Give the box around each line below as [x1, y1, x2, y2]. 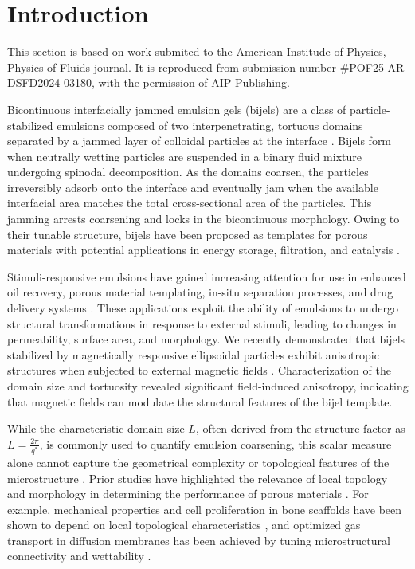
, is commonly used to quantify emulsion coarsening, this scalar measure [39, 435, 392, 452]
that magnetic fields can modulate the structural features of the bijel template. [7, 393, 393, 410]
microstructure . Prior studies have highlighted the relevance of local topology [7, 469, 388, 486]
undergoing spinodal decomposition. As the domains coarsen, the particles [7, 163, 369, 180]
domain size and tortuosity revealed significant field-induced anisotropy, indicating [7, 378, 409, 394]
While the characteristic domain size [7, 420, 185, 437]
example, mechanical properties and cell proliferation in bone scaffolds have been [7, 500, 402, 517]
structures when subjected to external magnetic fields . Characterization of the [7, 362, 391, 379]
